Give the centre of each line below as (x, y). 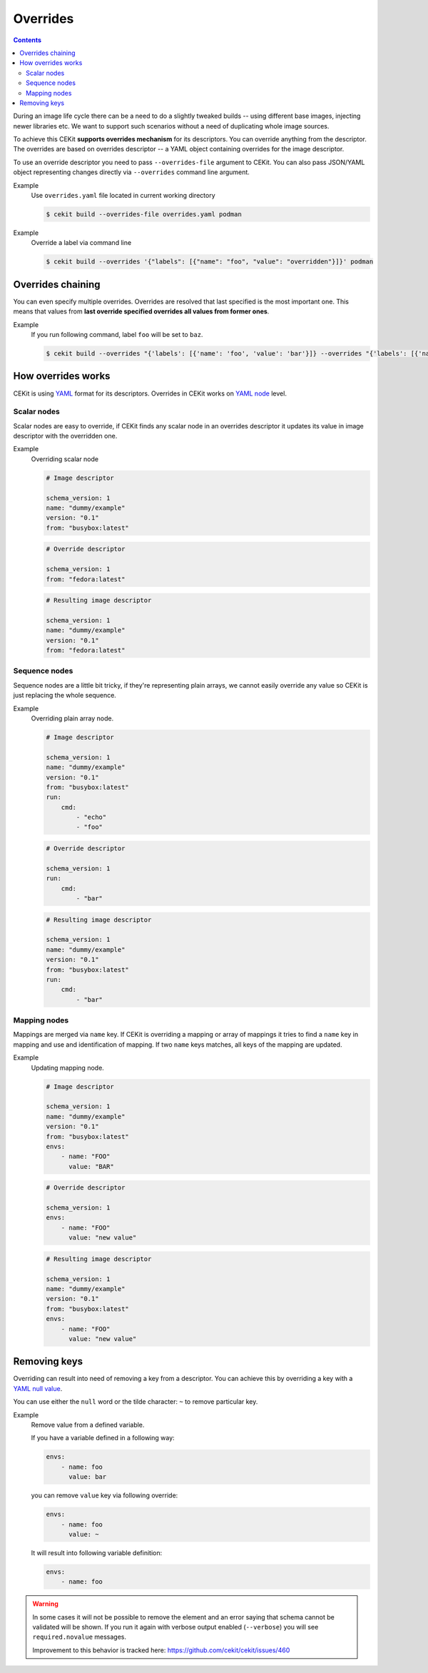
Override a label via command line (81, 243)
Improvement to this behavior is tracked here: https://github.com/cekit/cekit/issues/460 (161, 1650)
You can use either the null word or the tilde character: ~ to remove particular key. (136, 1402)
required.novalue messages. (80, 1637)
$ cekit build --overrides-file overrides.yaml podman (144, 214)
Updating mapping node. (68, 1067)
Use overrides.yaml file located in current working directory (123, 196)
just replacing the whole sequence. (65, 695)
